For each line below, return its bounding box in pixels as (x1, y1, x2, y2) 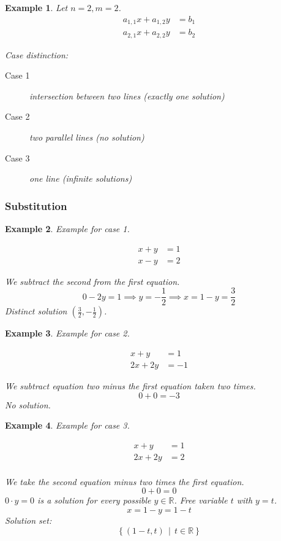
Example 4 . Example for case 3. (5, 419, 130, 432)
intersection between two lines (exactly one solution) (29, 89, 225, 102)
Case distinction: (5, 48, 69, 61)
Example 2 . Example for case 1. (5, 222, 130, 235)
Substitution (5, 198, 67, 213)
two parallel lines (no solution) (29, 130, 144, 143)
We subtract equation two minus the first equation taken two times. (5, 379, 256, 392)
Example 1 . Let (5, 1, 68, 14)
